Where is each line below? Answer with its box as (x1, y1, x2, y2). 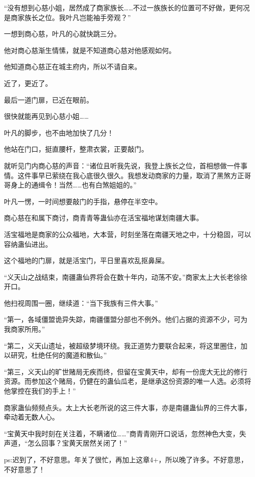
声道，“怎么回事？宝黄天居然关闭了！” (4, 438, 127, 448)
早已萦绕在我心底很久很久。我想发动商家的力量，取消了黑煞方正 (38, 170, 244, 180)
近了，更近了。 (4, 78, 52, 88)
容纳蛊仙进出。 (4, 238, 52, 249)
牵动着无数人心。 (4, 412, 59, 422)
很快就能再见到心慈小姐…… (4, 111, 89, 121)
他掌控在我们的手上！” (4, 386, 76, 396)
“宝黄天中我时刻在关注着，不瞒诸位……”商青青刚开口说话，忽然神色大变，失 (4, 428, 246, 438)
